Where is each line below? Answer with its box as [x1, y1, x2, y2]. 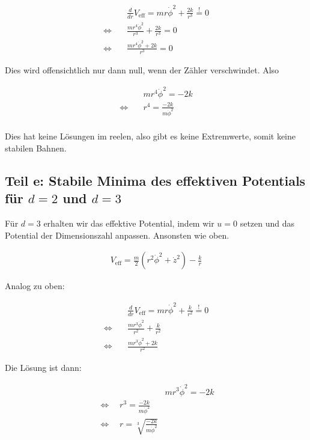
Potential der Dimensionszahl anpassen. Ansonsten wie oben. [5, 228, 229, 241]
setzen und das [240, 217, 295, 230]
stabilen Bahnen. [5, 142, 67, 154]
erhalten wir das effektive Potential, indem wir [43, 217, 214, 230]
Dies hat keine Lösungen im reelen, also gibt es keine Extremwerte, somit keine [5, 130, 296, 142]
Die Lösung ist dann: [5, 361, 82, 374]
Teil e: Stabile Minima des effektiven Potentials [5, 171, 306, 190]
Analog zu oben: [5, 280, 65, 292]
